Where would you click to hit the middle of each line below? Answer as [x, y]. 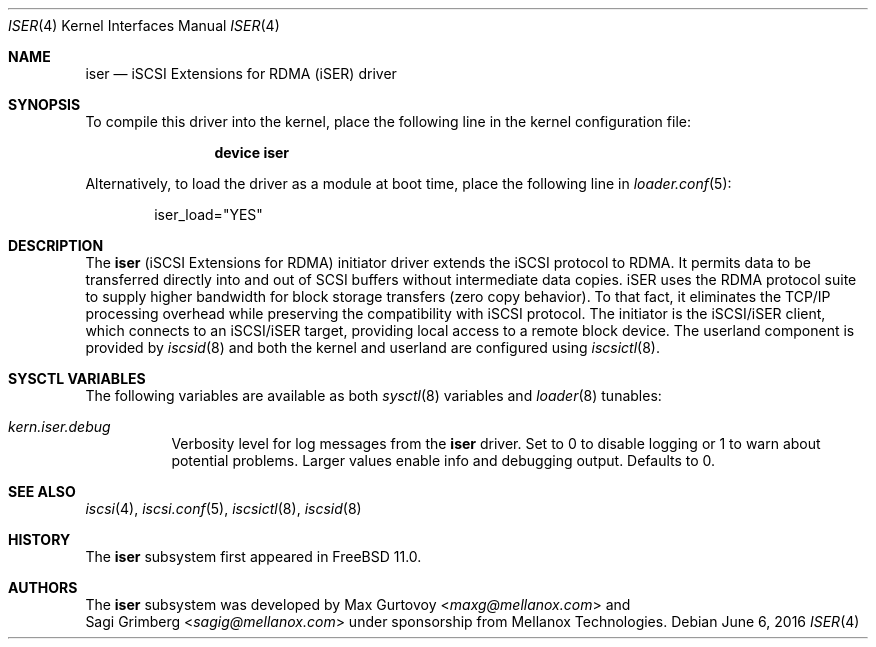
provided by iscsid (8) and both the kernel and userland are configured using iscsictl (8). [372, 347]
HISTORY [39, 539]
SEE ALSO [42, 491]
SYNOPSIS [44, 104]
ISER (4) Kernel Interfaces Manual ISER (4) [144, 25]
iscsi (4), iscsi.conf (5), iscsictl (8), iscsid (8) [223, 508]
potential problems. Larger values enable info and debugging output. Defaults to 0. [443, 460]
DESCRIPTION [56, 245]
